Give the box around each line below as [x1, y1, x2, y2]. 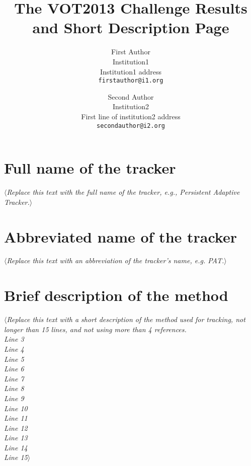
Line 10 [4, 403, 28, 413]
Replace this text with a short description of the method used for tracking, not [7, 314, 245, 325]
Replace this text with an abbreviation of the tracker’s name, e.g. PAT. [7, 255, 224, 266]
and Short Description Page [32, 17, 229, 38]
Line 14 [4, 442, 28, 452]
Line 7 [4, 373, 24, 383]
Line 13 [4, 432, 28, 443]
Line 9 [4, 393, 24, 403]
